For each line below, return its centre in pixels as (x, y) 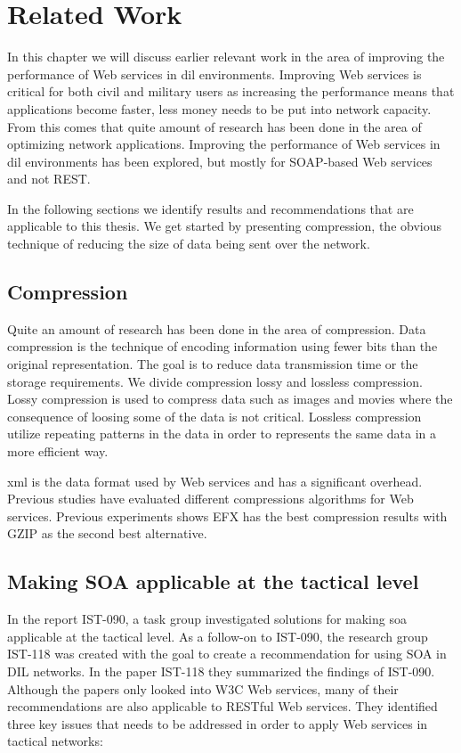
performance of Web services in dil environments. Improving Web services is (214, 74)
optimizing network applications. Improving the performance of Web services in (224, 144)
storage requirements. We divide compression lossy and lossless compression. (215, 381)
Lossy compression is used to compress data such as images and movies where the (230, 399)
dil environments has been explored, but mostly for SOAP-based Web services (220, 161)
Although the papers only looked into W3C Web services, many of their (203, 688)
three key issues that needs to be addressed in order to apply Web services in (218, 723)
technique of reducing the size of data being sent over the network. (189, 244)
